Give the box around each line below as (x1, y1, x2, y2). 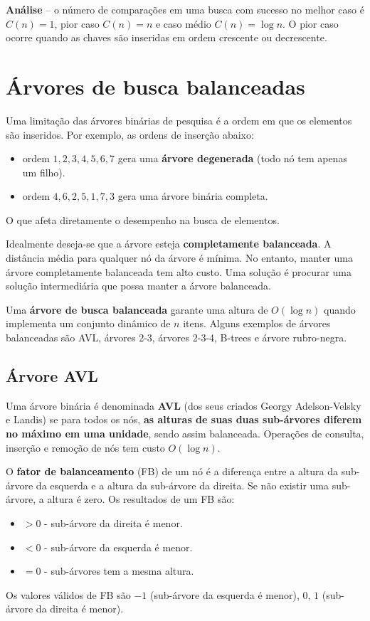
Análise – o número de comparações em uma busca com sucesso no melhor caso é (6, 2, 364, 16)
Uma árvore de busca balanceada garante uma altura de (6, 302, 268, 317)
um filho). (22, 164, 65, 179)
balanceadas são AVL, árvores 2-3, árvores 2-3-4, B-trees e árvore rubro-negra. (6, 330, 347, 345)
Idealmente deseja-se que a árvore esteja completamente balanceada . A (6, 236, 332, 251)
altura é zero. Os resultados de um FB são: (47, 492, 235, 506)
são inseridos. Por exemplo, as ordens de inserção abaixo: (6, 127, 254, 142)
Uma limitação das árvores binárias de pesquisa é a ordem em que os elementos (6, 112, 352, 127)
